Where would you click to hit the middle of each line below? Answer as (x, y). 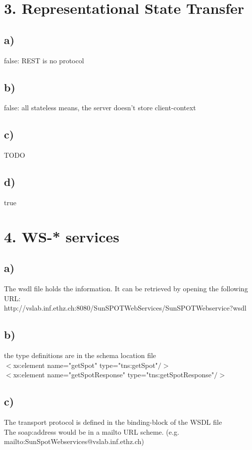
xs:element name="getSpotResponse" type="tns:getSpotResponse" (114, 375)
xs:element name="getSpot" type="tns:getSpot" (85, 365)
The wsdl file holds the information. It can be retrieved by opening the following (126, 289)
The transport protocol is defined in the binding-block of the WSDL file (113, 422)
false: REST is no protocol (44, 60)
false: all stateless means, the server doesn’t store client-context (100, 108)
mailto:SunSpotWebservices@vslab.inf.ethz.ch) (74, 441)
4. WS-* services (62, 236)
